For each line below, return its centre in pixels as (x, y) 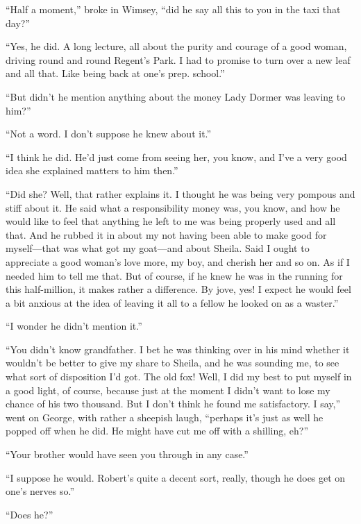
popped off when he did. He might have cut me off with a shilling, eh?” (157, 431)
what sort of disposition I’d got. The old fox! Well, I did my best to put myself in (179, 377)
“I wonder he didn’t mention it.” (74, 326)
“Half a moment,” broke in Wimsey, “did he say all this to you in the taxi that (173, 9)
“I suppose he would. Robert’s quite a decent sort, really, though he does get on (176, 477)
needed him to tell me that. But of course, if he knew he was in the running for (174, 275)
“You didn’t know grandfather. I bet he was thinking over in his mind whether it (178, 349)
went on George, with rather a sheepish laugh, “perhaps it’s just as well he (165, 417)
